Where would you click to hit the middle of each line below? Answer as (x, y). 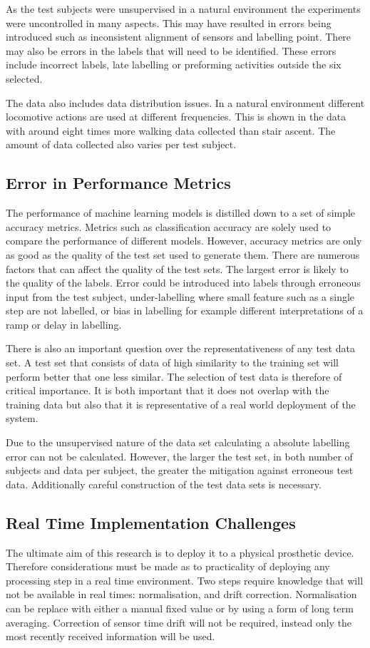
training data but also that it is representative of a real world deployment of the (181, 404)
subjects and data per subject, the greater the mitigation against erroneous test (180, 470)
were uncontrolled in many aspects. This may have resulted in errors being (169, 22)
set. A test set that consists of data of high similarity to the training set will (172, 362)
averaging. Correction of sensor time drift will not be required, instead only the (179, 622)
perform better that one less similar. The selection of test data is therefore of (174, 376)
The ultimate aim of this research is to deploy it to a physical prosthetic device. (180, 552)
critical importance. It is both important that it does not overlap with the (168, 390)
